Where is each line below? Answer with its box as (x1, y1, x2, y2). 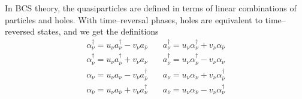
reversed (5, 25, 35, 38)
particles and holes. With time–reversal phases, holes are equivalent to (5, 13, 262, 26)
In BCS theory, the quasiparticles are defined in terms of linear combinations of (5, 2, 297, 14)
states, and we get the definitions (37, 25, 159, 38)
